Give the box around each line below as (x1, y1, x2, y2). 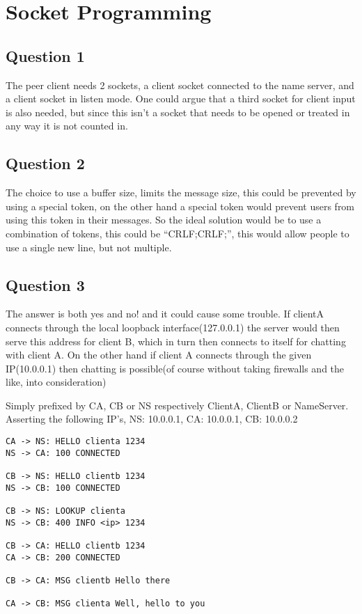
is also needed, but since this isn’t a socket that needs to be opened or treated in (6, 104, 350, 119)
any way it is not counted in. (6, 118, 128, 133)
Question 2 (6, 152, 85, 174)
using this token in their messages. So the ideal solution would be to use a (6, 212, 322, 227)
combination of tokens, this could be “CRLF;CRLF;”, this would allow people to (6, 226, 349, 240)
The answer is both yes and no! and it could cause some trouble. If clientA (6, 306, 324, 321)
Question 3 (6, 274, 85, 295)
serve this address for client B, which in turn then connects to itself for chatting (6, 333, 346, 348)
